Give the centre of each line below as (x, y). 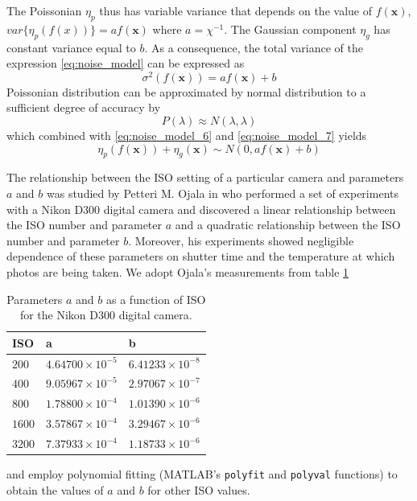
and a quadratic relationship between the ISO (288, 225)
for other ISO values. (199, 489)
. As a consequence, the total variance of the (254, 47)
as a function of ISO (156, 299)
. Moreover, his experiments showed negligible (241, 240)
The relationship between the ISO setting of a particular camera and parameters (205, 177)
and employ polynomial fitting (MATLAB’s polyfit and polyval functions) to (202, 474)
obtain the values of (55, 489)
